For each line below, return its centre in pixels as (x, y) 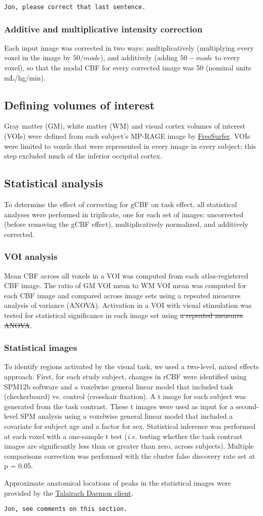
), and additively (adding (139, 57)
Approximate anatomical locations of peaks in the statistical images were (118, 482)
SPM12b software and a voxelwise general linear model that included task (119, 386)
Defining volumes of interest (80, 105)
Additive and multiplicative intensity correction (103, 29)
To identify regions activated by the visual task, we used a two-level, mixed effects (131, 366)
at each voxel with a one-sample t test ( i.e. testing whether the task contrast (123, 436)
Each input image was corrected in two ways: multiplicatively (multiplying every (129, 47)
